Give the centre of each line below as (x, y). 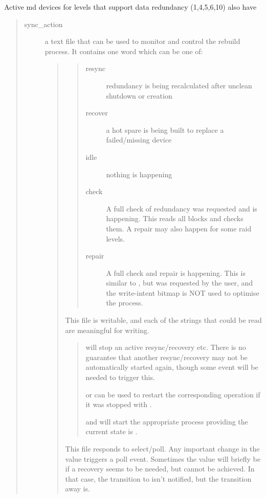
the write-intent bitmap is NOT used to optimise (183, 292)
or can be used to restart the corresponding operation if (173, 394)
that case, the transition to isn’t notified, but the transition (158, 478)
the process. (125, 303)
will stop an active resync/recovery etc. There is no (166, 347)
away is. (77, 489)
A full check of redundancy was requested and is (182, 208)
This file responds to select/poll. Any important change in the (162, 448)
